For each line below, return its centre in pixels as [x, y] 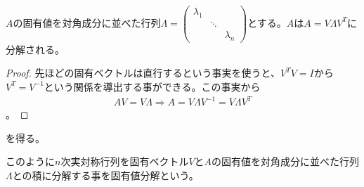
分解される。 [35, 49]
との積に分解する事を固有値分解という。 [105, 175]
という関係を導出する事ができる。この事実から [152, 86]
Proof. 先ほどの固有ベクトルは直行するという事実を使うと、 [143, 73]
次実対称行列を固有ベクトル [125, 161]
